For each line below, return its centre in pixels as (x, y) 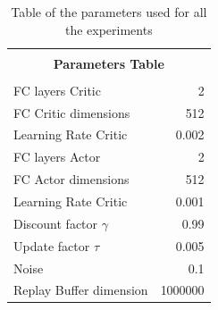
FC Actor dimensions (71, 179)
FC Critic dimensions (72, 112)
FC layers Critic (57, 90)
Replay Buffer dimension (81, 290)
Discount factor (56, 223)
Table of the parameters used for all (109, 12)
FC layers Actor (57, 157)
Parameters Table (109, 63)
